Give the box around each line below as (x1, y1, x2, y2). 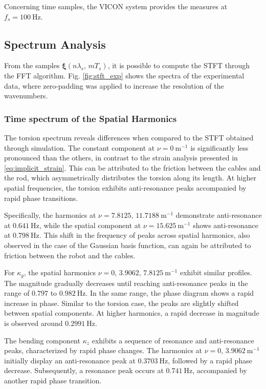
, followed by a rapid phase (168, 355, 252, 365)
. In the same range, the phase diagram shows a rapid (85, 288, 254, 298)
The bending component (4, 335, 80, 345)
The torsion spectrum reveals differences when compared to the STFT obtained (4, 132, 254, 142)
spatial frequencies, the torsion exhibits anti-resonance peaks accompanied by (4, 182, 247, 193)
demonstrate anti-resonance (175, 210, 262, 220)
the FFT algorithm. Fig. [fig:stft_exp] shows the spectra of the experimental (4, 70, 245, 80)
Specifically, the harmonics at (4, 210, 96, 220)
